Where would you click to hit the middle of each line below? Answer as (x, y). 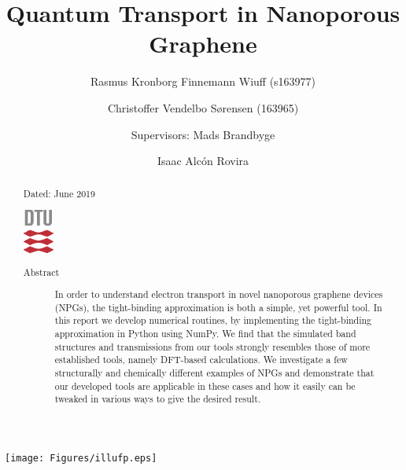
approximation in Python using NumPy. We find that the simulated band (205, 334)
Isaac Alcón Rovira (203, 161)
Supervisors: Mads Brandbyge (203, 134)
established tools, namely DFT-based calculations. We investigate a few (201, 360)
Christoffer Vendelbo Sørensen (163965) (203, 107)
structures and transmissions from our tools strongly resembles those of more (212, 346)
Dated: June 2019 (59, 194)
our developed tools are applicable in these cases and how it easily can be (205, 386)
